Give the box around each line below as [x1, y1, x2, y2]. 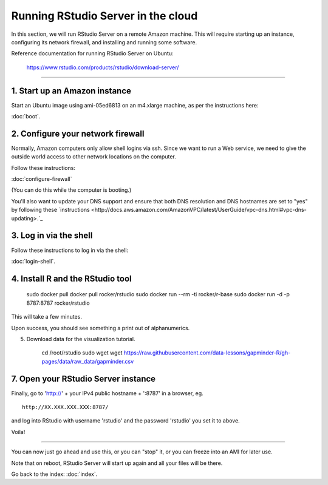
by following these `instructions [11, 206, 91, 214]
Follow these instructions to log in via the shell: [11, 246, 129, 254]
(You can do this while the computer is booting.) [11, 186, 132, 194]
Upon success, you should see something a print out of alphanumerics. [11, 324, 190, 331]
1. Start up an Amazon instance [11, 86, 132, 96]
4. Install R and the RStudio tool [11, 273, 132, 283]
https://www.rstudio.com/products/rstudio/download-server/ [26, 64, 179, 71]
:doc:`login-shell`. [11, 257, 56, 265]
